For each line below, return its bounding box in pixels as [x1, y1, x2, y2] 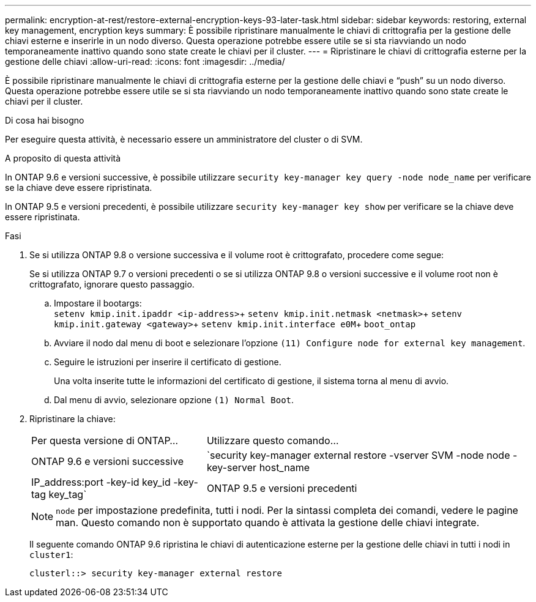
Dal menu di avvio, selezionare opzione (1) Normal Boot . [54, 395, 294, 405]
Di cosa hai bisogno [5, 115, 84, 125]
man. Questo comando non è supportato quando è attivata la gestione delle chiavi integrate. [56, 516, 480, 529]
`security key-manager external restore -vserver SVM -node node [206, 449, 510, 461]
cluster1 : [29, 549, 73, 560]
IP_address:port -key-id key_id [31, 476, 171, 488]
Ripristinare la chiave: [29, 414, 116, 424]
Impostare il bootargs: [54, 298, 142, 308]
